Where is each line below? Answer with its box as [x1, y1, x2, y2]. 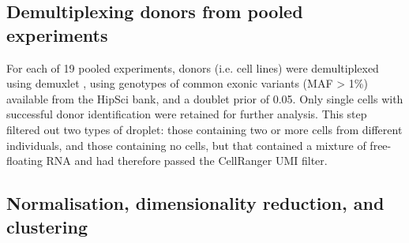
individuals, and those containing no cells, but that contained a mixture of [6, 136, 366, 153]
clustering [6, 214, 88, 238]
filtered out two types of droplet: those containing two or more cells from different [6, 121, 403, 137]
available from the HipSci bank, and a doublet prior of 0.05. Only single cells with [6, 90, 403, 107]
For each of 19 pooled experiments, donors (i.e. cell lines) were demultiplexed [6, 59, 379, 76]
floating [6, 152, 43, 169]
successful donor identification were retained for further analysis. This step [6, 106, 367, 122]
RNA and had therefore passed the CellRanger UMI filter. [46, 152, 328, 169]
